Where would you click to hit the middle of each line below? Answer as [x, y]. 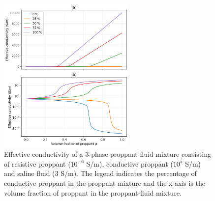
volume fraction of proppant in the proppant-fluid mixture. [93, 192]
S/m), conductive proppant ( [130, 163]
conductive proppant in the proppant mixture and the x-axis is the [105, 183]
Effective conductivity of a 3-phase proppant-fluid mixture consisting [107, 154]
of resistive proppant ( [37, 163]
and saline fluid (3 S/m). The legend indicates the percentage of [100, 173]
